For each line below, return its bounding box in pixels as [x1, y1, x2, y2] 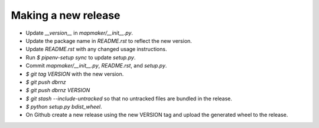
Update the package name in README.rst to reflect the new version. [25, 37, 192, 44]
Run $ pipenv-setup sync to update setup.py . [25, 53, 136, 61]
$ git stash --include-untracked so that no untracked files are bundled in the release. [25, 95, 233, 102]
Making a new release [11, 9, 121, 22]
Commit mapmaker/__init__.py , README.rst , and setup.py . [25, 62, 167, 69]
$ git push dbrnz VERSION [25, 87, 90, 94]
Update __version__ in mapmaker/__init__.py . [25, 29, 133, 36]
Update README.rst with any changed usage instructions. [25, 46, 167, 53]
